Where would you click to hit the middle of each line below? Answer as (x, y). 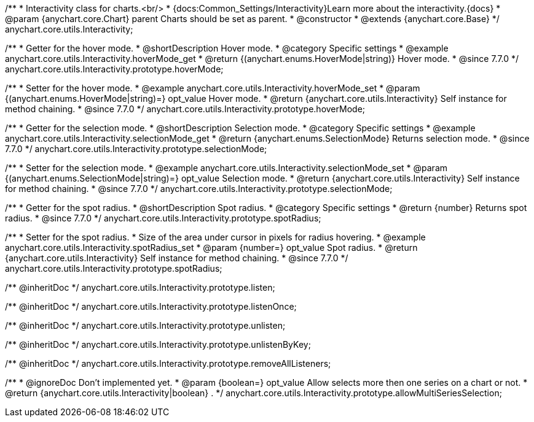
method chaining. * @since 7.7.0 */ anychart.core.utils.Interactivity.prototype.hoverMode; (185, 109)
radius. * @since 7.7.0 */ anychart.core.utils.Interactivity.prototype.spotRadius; (163, 218)
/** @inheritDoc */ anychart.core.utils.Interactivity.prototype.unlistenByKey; (158, 344)
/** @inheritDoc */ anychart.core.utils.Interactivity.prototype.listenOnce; (151, 306)
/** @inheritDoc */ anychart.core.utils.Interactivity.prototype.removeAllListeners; (168, 363)
